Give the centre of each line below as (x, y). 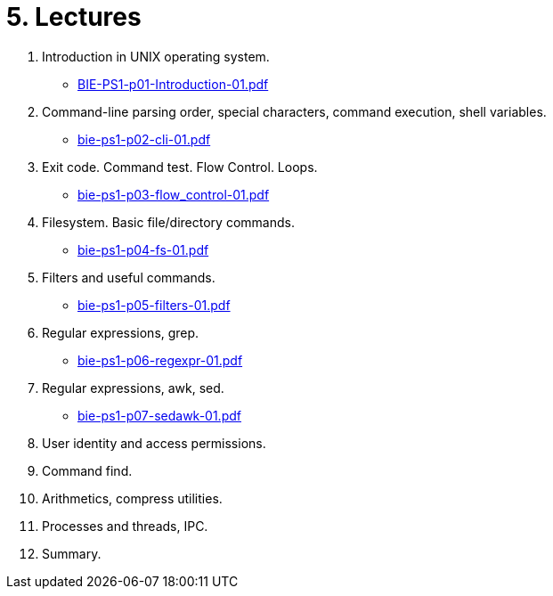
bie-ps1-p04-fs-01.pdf (143, 249)
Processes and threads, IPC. (125, 526)
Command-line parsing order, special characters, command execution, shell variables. (294, 111)
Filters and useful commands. (129, 277)
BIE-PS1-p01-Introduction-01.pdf (173, 84)
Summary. (72, 553)
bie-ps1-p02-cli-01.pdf (144, 139)
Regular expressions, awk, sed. (133, 388)
